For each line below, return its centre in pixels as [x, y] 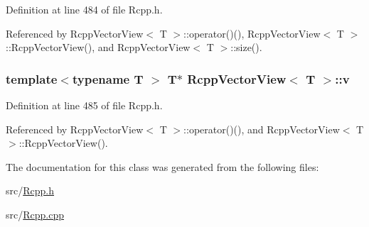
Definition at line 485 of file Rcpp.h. [84, 105]
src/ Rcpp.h [30, 190]
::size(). [246, 47]
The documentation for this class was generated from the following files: [162, 166]
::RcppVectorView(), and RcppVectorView [98, 47]
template [32, 78]
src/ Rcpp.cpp [35, 214]
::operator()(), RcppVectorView [252, 33]
